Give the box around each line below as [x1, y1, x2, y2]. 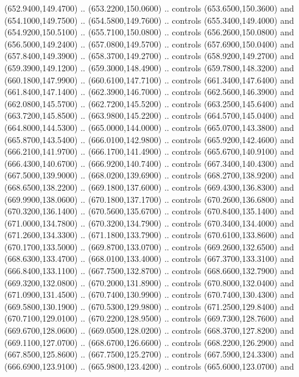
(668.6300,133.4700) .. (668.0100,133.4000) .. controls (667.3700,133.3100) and [4, 252, 294, 265]
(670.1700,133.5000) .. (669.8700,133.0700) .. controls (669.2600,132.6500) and [4, 240, 294, 253]
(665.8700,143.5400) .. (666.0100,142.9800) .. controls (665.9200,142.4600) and [4, 133, 294, 146]
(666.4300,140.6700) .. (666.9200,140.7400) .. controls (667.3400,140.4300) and [4, 157, 294, 169]
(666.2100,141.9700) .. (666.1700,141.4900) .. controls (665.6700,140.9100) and [4, 145, 294, 158]
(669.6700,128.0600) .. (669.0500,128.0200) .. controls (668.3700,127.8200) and [4, 324, 294, 337]
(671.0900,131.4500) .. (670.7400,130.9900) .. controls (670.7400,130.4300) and [4, 288, 294, 301]
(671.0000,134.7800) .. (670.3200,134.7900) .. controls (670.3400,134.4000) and [4, 216, 294, 229]
